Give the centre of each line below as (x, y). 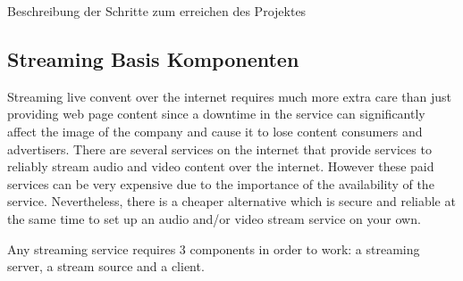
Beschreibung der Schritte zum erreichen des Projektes (157, 11)
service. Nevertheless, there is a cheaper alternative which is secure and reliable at (231, 201)
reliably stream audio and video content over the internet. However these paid (221, 166)
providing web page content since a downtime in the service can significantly (216, 114)
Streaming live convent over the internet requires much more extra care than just (230, 96)
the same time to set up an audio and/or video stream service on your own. (214, 218)
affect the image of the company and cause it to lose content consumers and (215, 131)
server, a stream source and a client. (106, 266)
